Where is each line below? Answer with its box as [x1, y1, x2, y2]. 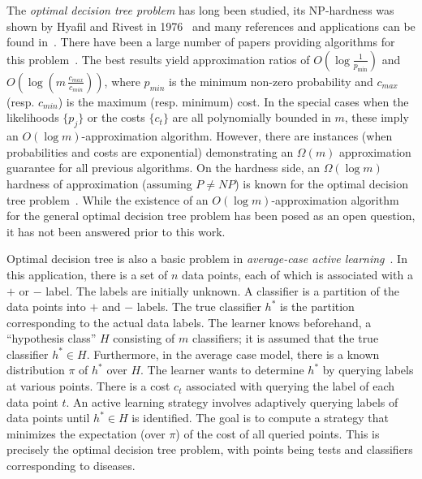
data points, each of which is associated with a [181, 265, 413, 283]
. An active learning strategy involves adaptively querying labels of [66, 393, 398, 410]
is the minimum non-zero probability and [168, 72, 373, 89]
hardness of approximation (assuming [6, 175, 192, 192]
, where [104, 72, 140, 89]
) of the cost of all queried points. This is [175, 425, 380, 442]
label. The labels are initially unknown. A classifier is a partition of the [45, 282, 399, 299]
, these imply [344, 109, 409, 126]
